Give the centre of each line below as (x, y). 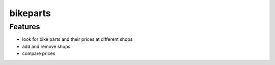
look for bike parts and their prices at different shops (77, 39)
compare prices (39, 53)
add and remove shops (46, 46)
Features (25, 27)
